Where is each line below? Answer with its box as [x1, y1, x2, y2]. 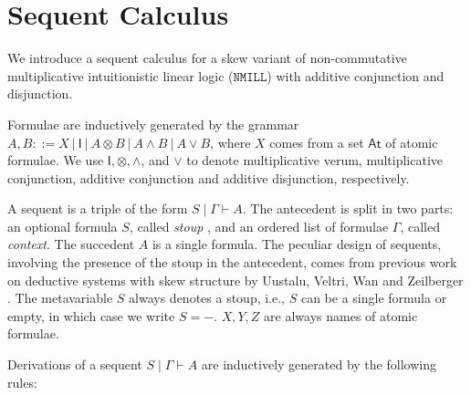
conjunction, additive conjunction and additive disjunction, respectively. [7, 168, 410, 187]
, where [210, 132, 251, 151]
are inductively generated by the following [201, 355, 436, 374]
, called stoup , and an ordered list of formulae [129, 216, 389, 235]
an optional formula [7, 216, 118, 235]
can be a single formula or [300, 288, 447, 307]
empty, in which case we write [7, 306, 175, 325]
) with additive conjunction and [267, 66, 445, 85]
